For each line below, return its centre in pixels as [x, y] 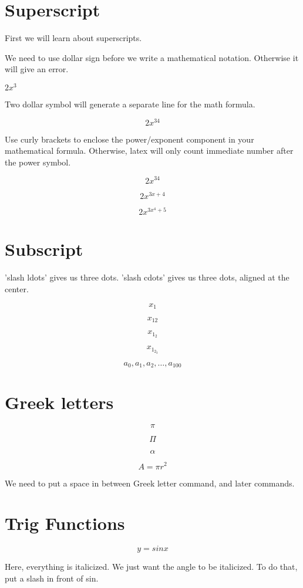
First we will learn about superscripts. [73, 38]
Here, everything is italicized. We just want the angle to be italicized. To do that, [151, 567]
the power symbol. [38, 162]
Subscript [44, 249]
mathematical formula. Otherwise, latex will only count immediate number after [149, 151]
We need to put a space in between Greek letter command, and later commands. [150, 483]
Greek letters [59, 402]
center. [17, 288]
